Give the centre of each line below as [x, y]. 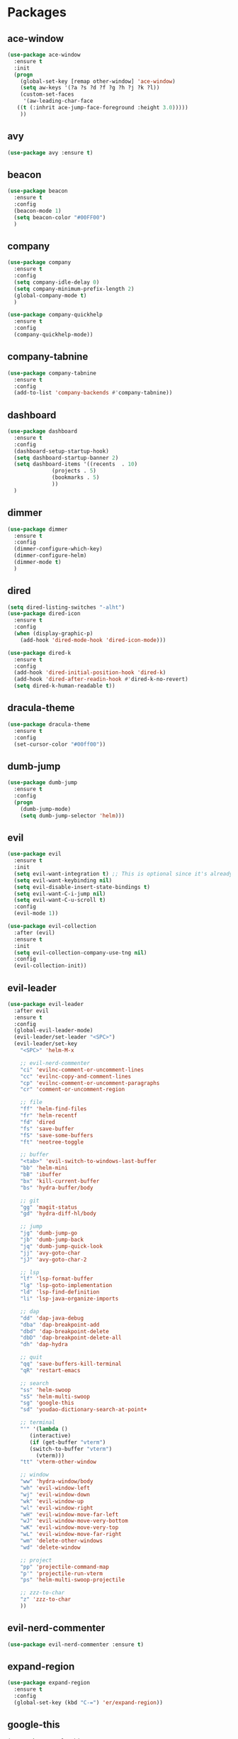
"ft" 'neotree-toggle [52, 1142]
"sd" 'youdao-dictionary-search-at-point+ [84, 1410]
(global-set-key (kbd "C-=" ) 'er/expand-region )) [88, 1703]
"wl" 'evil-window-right [57, 1508]
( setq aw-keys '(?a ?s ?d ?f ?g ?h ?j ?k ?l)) [90, 88]
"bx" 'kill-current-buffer [60, 1181]
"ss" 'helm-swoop [46, 1390]
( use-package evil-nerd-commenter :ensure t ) [75, 1644]
